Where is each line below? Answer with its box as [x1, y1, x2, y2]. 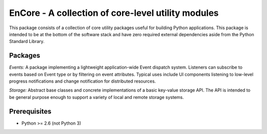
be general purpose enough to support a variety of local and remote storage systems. [9, 94, 184, 100]
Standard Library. [9, 39, 44, 45]
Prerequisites [9, 107, 51, 116]
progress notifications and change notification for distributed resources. [9, 78, 156, 84]
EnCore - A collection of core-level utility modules [9, 7, 219, 18]
